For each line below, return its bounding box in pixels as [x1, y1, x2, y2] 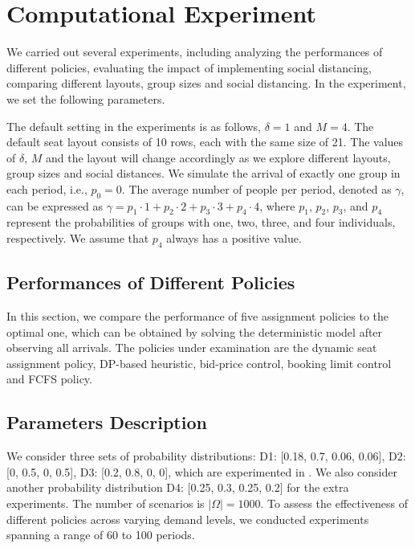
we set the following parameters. [6, 90, 165, 107]
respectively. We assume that [6, 230, 149, 247]
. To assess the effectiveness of [260, 495, 409, 512]
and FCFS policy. [6, 370, 92, 387]
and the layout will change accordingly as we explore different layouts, [45, 149, 391, 166]
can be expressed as [6, 197, 104, 214]
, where [259, 197, 295, 214]
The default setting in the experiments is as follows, [6, 117, 261, 134]
